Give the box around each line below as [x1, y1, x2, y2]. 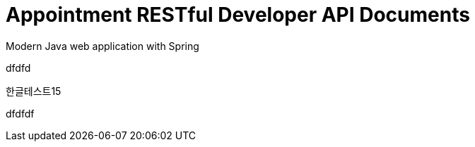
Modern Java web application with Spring [6, 39, 199, 52]
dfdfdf [6, 107, 35, 120]
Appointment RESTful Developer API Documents [6, 3, 470, 27]
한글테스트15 [6, 84, 61, 97]
